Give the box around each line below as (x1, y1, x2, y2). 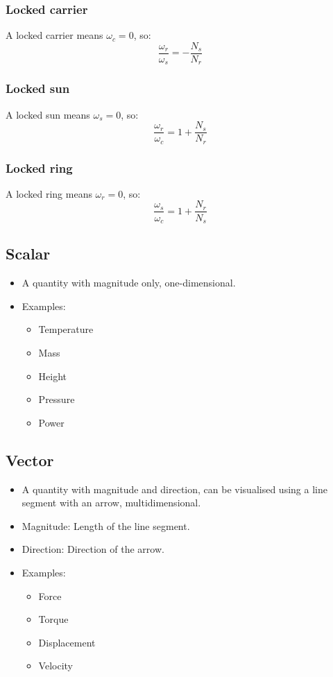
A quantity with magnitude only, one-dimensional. (22, 275, 236, 290)
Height (38, 368, 67, 383)
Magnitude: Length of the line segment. (22, 518, 190, 533)
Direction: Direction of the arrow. (22, 542, 164, 556)
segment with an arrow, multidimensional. (22, 495, 201, 510)
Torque (38, 612, 69, 626)
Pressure (38, 392, 75, 406)
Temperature (38, 322, 94, 336)
